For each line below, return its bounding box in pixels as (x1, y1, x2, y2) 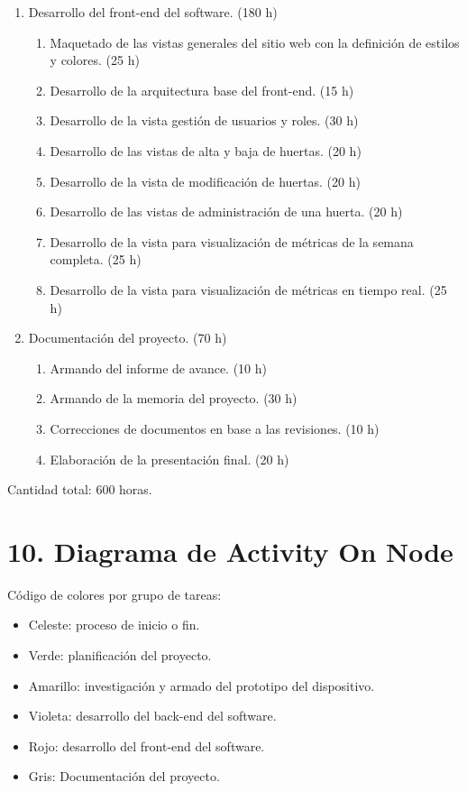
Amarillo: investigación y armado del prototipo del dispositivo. (28, 676, 375, 694)
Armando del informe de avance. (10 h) (50, 358, 268, 377)
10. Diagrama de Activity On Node (7, 532, 453, 569)
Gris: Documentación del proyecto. (28, 767, 220, 786)
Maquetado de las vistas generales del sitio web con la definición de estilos (50, 32, 460, 51)
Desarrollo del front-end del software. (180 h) (28, 3, 278, 21)
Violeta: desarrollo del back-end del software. (28, 706, 277, 725)
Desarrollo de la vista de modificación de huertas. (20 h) (50, 171, 361, 190)
